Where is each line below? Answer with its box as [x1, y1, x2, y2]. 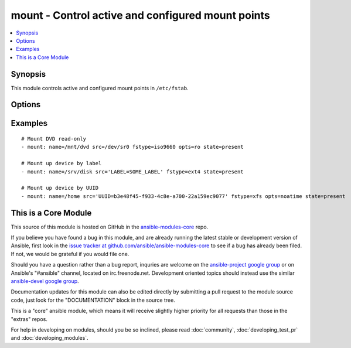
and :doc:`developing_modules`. [11, 335, 88, 342]
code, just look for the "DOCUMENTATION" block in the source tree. [11, 296, 175, 303]
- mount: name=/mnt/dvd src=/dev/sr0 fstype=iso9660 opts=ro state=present [21, 144, 244, 151]
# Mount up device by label [21, 160, 102, 167]
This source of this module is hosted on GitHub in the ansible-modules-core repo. [11, 223, 209, 230]
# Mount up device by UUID [21, 185, 99, 192]
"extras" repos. [11, 315, 48, 322]
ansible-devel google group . [11, 278, 79, 285]
